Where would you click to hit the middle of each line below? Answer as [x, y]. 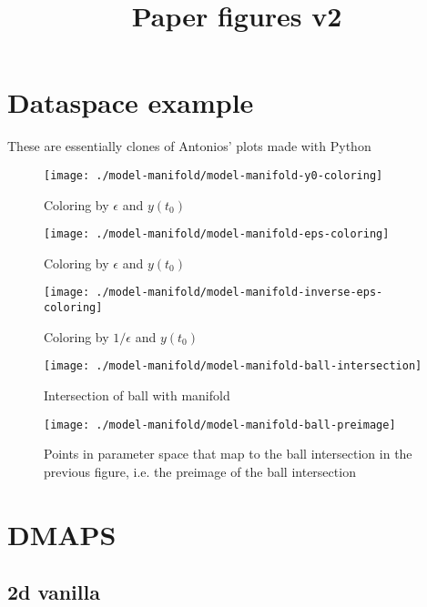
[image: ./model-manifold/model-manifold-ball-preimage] [220, 425]
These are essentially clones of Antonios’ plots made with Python [189, 146]
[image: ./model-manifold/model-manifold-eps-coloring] [217, 234]
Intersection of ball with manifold [137, 395]
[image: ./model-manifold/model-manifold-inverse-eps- [213, 293]
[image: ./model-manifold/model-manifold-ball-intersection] [233, 366]
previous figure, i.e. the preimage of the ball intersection [200, 471]
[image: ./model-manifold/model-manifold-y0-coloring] [213, 175]
